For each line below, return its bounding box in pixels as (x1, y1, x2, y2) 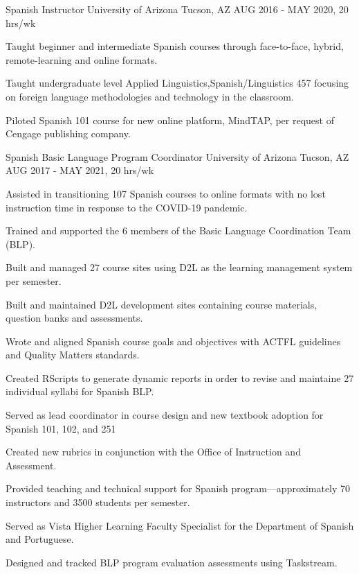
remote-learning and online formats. (6, 52, 158, 67)
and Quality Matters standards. (6, 347, 140, 362)
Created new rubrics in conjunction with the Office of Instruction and (6, 444, 301, 459)
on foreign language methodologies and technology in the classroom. (6, 89, 294, 103)
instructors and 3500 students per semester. (6, 495, 190, 510)
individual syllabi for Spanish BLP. (6, 384, 154, 399)
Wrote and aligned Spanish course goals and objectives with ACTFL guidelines (6, 333, 341, 348)
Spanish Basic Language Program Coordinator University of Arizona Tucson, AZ (6, 149, 349, 164)
